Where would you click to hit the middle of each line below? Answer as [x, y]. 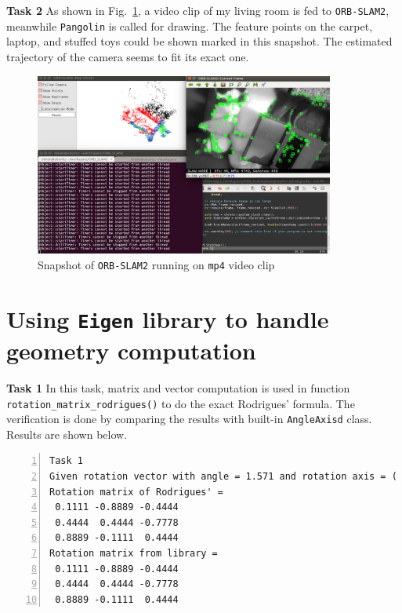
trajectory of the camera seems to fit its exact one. [128, 56]
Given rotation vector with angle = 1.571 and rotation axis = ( [223, 477]
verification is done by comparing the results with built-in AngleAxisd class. [189, 419]
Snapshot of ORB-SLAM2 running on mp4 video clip [156, 264]
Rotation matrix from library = [134, 554]
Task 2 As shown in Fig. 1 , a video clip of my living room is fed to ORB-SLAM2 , [198, 10]
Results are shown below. [67, 434]
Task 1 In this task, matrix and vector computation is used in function [178, 387]
